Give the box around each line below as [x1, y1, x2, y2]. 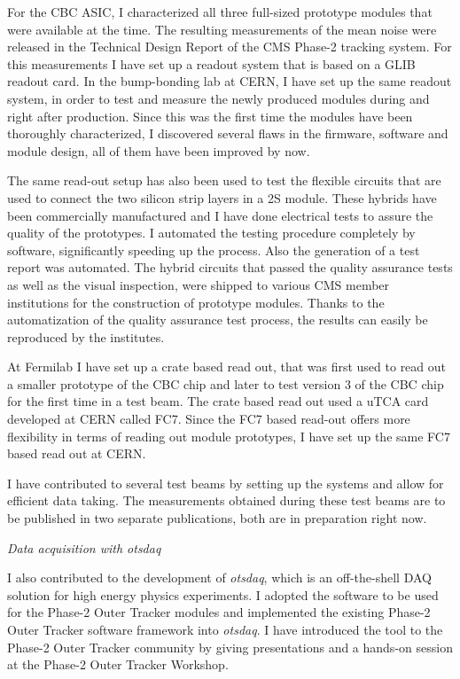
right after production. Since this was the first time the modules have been [7, 106, 413, 125]
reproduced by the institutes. [7, 327, 165, 346]
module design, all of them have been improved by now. [7, 141, 310, 160]
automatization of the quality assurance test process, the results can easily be [7, 310, 428, 329]
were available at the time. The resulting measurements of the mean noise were [7, 20, 437, 38]
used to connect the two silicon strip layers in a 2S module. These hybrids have [7, 188, 437, 207]
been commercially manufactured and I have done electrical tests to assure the [7, 206, 433, 224]
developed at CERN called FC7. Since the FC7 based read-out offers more [7, 410, 410, 428]
